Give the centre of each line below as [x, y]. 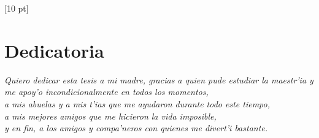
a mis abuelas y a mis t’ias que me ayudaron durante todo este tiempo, [137, 103]
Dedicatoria [54, 50]
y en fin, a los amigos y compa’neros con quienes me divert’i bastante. [136, 128]
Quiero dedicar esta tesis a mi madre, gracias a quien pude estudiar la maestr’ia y [159, 79]
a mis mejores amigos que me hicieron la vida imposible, [110, 116]
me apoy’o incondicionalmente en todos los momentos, [106, 92]
